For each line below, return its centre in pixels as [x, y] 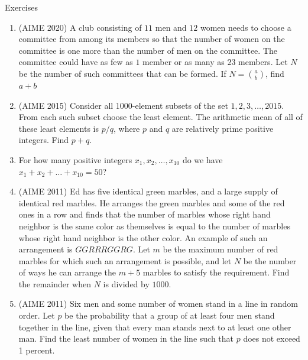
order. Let [37, 315]
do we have [202, 159]
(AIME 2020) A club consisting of [80, 27]
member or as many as [184, 62]
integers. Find [44, 140]
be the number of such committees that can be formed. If [122, 73]
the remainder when [55, 283]
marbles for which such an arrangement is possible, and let [125, 260]
